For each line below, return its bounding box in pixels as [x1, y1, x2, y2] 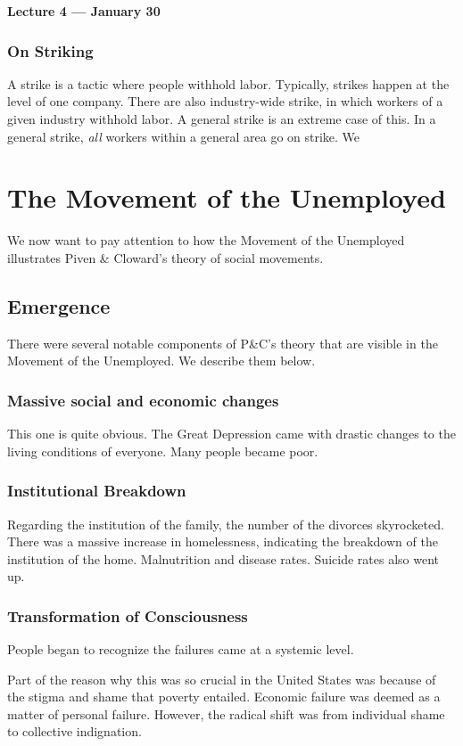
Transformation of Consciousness [7, 604, 248, 627]
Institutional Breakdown [7, 480, 186, 502]
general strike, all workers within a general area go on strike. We [7, 127, 360, 145]
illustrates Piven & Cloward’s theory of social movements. [7, 248, 324, 266]
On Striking [7, 39, 94, 61]
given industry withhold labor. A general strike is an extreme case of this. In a [7, 110, 436, 127]
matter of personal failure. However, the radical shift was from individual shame [7, 704, 445, 723]
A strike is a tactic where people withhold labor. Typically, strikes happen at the [7, 74, 450, 93]
